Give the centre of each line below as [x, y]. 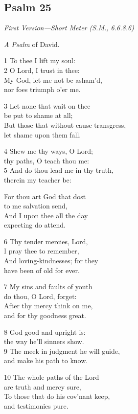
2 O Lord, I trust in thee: [42, 70]
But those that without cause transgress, [65, 125]
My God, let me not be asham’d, [53, 80]
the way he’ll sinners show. [44, 341]
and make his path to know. [46, 360]
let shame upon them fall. [43, 134]
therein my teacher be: [38, 179]
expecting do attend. [35, 225]
